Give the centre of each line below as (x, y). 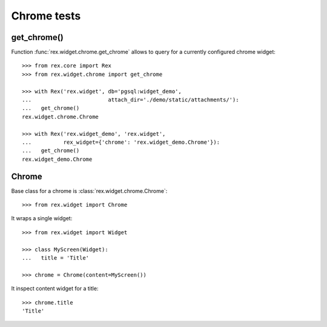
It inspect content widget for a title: (55, 289)
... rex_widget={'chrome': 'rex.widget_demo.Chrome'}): (121, 142)
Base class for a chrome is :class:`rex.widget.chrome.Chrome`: (89, 190)
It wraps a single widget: (42, 218)
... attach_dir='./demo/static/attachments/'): (130, 100)
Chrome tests (46, 16)
